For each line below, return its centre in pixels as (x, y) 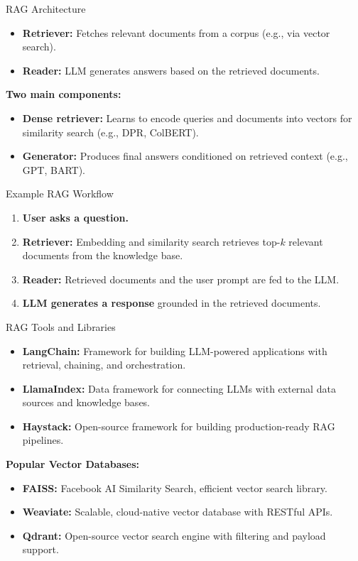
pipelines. (43, 440)
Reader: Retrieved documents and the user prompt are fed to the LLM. (181, 279)
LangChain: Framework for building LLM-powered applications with (175, 350)
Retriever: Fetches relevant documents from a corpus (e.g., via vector (176, 32)
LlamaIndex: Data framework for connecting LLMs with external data (179, 388)
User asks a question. (75, 217)
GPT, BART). (54, 169)
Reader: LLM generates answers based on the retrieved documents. (171, 70)
